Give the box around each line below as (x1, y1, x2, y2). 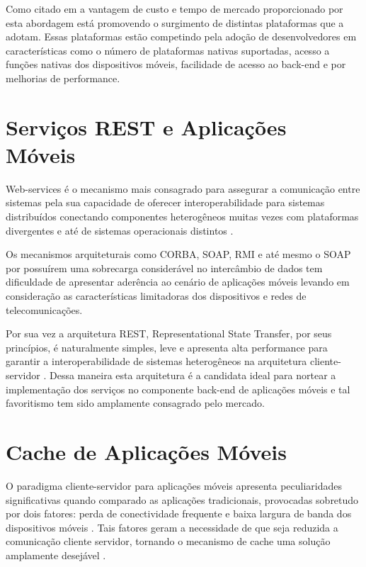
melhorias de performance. (6, 70, 120, 85)
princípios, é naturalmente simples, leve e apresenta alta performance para (6, 339, 328, 354)
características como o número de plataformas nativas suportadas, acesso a (6, 43, 330, 57)
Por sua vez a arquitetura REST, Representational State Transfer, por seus (6, 326, 332, 341)
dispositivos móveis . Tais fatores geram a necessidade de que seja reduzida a (6, 520, 338, 534)
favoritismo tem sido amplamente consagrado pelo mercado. (6, 395, 265, 410)
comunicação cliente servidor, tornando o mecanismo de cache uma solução (6, 534, 331, 549)
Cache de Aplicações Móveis (6, 437, 287, 466)
